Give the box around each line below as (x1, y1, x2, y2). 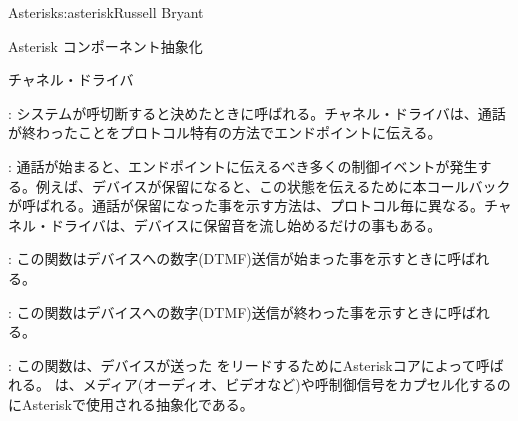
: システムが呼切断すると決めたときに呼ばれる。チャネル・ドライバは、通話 (8, 102, 506, 123)
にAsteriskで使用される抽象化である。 (8, 393, 254, 414)
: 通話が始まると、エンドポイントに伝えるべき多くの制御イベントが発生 (8, 155, 478, 176)
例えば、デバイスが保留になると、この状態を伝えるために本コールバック (35, 175, 511, 196)
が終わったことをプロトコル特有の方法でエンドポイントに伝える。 (8, 122, 442, 143)
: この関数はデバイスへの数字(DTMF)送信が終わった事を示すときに (8, 301, 448, 322)
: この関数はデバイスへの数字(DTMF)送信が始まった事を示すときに (8, 248, 448, 269)
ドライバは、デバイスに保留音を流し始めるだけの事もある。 (49, 214, 442, 235)
